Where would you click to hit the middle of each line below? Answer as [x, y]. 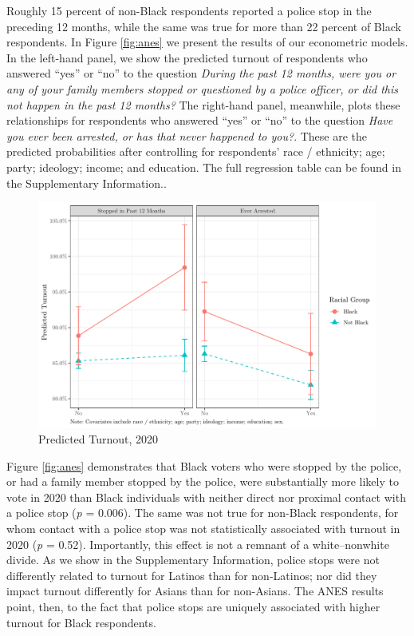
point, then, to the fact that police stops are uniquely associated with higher [193, 607]
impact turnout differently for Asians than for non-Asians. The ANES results [195, 591]
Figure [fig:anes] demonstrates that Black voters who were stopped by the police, [204, 465]
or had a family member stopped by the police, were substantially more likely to [203, 481]
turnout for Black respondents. [81, 622]
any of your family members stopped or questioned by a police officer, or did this [203, 88]
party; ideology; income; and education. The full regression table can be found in [204, 167]
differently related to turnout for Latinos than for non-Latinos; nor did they [192, 575]
